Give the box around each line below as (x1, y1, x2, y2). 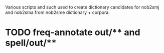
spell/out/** (5, 37, 57, 49)
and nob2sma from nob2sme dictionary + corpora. (5, 9, 110, 15)
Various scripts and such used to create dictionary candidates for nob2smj (5, 4, 159, 10)
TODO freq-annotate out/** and (5, 27, 140, 38)
